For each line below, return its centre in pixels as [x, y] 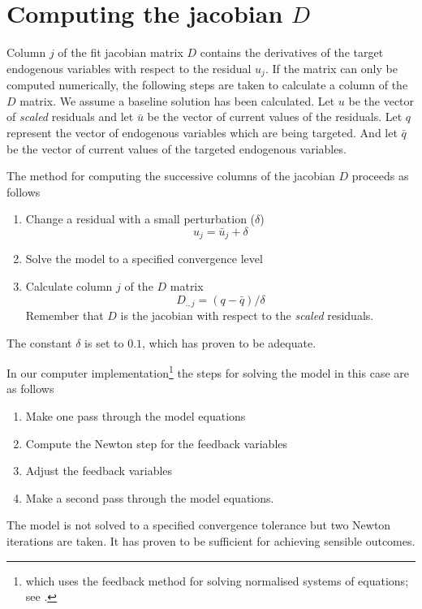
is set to [104, 342]
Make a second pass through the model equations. [150, 497]
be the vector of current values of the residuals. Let [275, 117]
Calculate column [69, 285]
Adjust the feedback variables [99, 471]
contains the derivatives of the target [292, 52]
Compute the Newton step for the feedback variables [157, 443]
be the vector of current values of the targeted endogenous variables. [177, 148]
